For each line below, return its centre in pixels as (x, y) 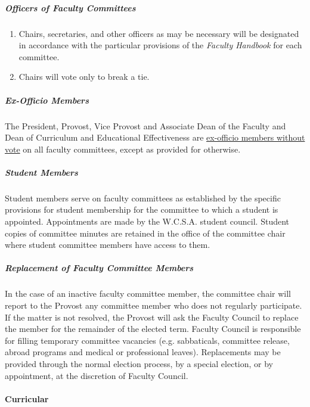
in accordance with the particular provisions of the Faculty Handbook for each (160, 45)
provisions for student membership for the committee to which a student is (142, 209)
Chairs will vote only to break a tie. (84, 77)
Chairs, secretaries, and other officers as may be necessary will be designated (159, 33)
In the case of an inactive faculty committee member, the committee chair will (148, 293)
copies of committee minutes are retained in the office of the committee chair (145, 233)
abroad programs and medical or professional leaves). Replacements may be (143, 352)
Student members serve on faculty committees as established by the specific (143, 198)
